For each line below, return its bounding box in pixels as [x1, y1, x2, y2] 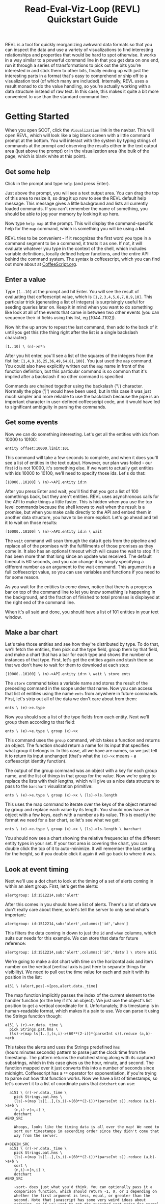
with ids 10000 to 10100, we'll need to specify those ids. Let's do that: [5, 470, 146, 476]
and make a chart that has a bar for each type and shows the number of [5, 652, 151, 657]
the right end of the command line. [5, 599, 75, 605]
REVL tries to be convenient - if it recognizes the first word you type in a [5, 235, 151, 241]
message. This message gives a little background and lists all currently [5, 200, 148, 206]
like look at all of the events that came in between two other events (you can [5, 309, 160, 315]
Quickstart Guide [47, 14, 118, 25]
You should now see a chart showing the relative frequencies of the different [5, 835, 160, 841]
